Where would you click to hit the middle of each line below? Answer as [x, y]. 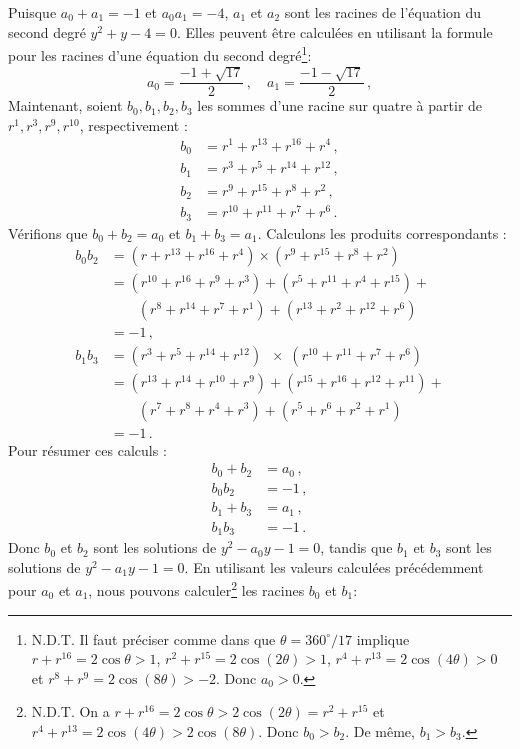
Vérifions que [48, 232]
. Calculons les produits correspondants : [382, 232]
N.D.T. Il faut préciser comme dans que [153, 638]
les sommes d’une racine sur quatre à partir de [340, 105]
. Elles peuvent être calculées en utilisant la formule [334, 31]
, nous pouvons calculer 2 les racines [196, 588]
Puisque [32, 12]
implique [383, 638]
